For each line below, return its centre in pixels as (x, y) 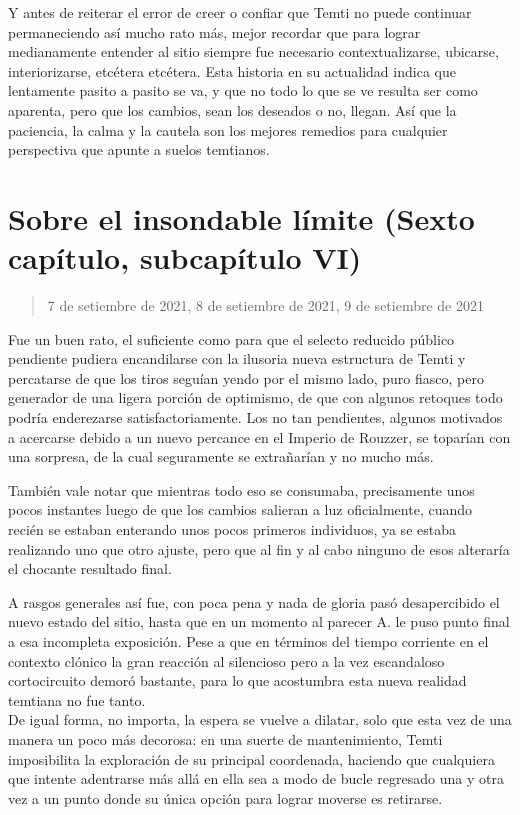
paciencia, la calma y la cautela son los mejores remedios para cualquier (228, 129)
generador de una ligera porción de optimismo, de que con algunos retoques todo (255, 397)
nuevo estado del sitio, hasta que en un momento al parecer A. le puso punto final (259, 621)
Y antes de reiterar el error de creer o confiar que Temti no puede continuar (240, 12)
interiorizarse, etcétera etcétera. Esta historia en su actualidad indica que (232, 70)
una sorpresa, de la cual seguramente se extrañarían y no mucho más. (221, 456)
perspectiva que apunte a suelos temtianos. (139, 149)
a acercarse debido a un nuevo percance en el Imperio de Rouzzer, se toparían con (259, 436)
